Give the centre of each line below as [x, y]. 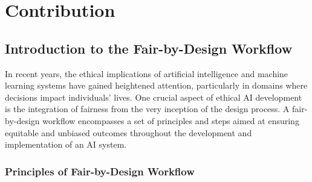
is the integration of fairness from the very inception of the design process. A [147, 109]
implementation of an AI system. [66, 144]
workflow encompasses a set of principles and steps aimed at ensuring [171, 120]
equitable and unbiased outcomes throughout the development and [128, 132]
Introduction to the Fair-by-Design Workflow [149, 48]
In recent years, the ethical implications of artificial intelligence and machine [147, 73]
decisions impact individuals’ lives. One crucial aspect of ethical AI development [154, 97]
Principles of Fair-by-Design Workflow [100, 171]
